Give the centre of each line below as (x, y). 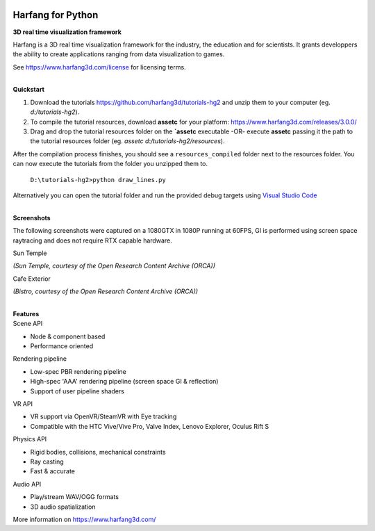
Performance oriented (62, 346)
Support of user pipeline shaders (77, 391)
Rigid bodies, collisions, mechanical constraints (98, 452)
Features (26, 313)
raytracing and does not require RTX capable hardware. (93, 240)
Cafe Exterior (32, 279)
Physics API (30, 439)
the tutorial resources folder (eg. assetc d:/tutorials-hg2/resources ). (127, 141)
